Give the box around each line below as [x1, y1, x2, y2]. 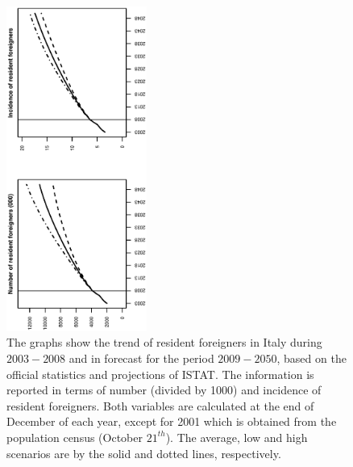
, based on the [276, 349, 347, 366]
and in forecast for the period [69, 349, 214, 366]
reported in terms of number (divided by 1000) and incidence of [6, 381, 322, 398]
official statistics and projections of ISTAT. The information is [6, 365, 314, 382]
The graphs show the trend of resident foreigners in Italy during [6, 334, 322, 351]
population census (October [6, 428, 143, 445]
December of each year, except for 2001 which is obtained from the [6, 413, 337, 430]
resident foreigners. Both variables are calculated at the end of [6, 397, 314, 414]
